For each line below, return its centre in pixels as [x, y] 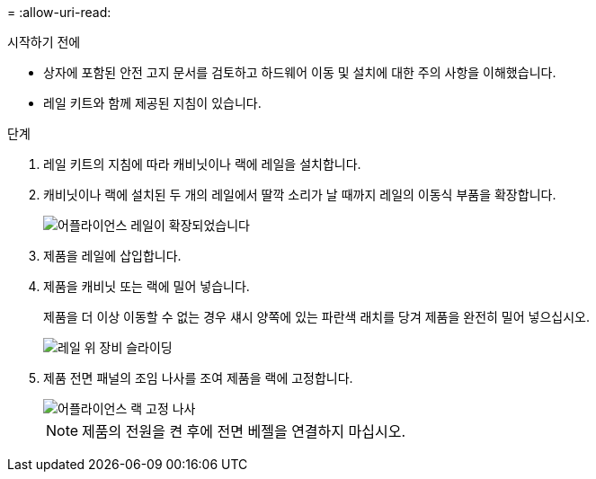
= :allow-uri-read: [59, 12]
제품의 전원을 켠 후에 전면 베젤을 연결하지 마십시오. [244, 431]
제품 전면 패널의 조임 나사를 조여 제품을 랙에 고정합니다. [198, 378]
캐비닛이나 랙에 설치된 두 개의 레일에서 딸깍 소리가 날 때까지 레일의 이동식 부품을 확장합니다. [300, 195]
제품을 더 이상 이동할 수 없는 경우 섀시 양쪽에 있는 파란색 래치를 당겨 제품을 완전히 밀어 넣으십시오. [316, 317]
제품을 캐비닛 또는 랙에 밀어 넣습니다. [147, 286]
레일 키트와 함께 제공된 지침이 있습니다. [152, 103]
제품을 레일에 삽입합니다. [112, 256]
